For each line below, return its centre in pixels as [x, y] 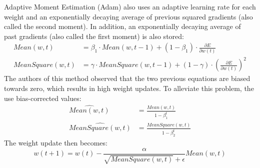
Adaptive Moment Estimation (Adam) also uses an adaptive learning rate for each [130, 6]
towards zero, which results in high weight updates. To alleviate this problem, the [129, 88]
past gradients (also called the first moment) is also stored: [94, 36]
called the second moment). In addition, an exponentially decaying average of [122, 26]
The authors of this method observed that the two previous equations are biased [127, 78]
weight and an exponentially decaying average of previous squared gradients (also [128, 16]
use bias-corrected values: [43, 98]
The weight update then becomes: [56, 143]
